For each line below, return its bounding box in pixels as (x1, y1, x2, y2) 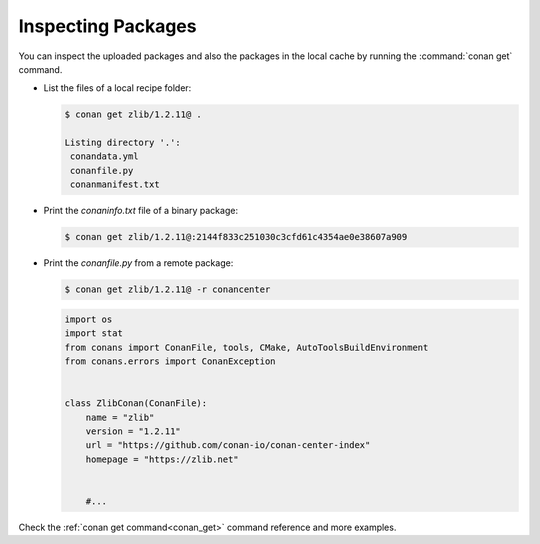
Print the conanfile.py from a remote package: (43, 257, 234, 269)
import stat (64, 328, 124, 339)
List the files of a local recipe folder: (43, 82, 192, 94)
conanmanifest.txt (70, 179, 160, 190)
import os (64, 313, 113, 325)
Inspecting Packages (18, 15, 197, 37)
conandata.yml (70, 151, 139, 162)
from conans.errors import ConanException (64, 355, 276, 367)
